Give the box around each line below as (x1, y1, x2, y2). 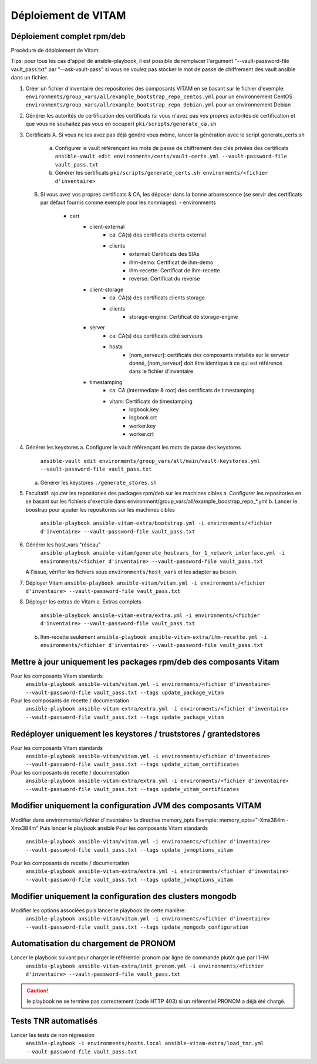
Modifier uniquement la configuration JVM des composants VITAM (11, 800, 261, 811)
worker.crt (129, 431, 154, 438)
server (89, 324, 106, 331)
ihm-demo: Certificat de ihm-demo (129, 259, 214, 266)
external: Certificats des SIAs (129, 251, 200, 258)
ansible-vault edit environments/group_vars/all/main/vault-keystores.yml (40, 458, 261, 464)
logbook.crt (129, 414, 157, 421)
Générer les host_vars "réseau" (25, 541, 101, 548)
